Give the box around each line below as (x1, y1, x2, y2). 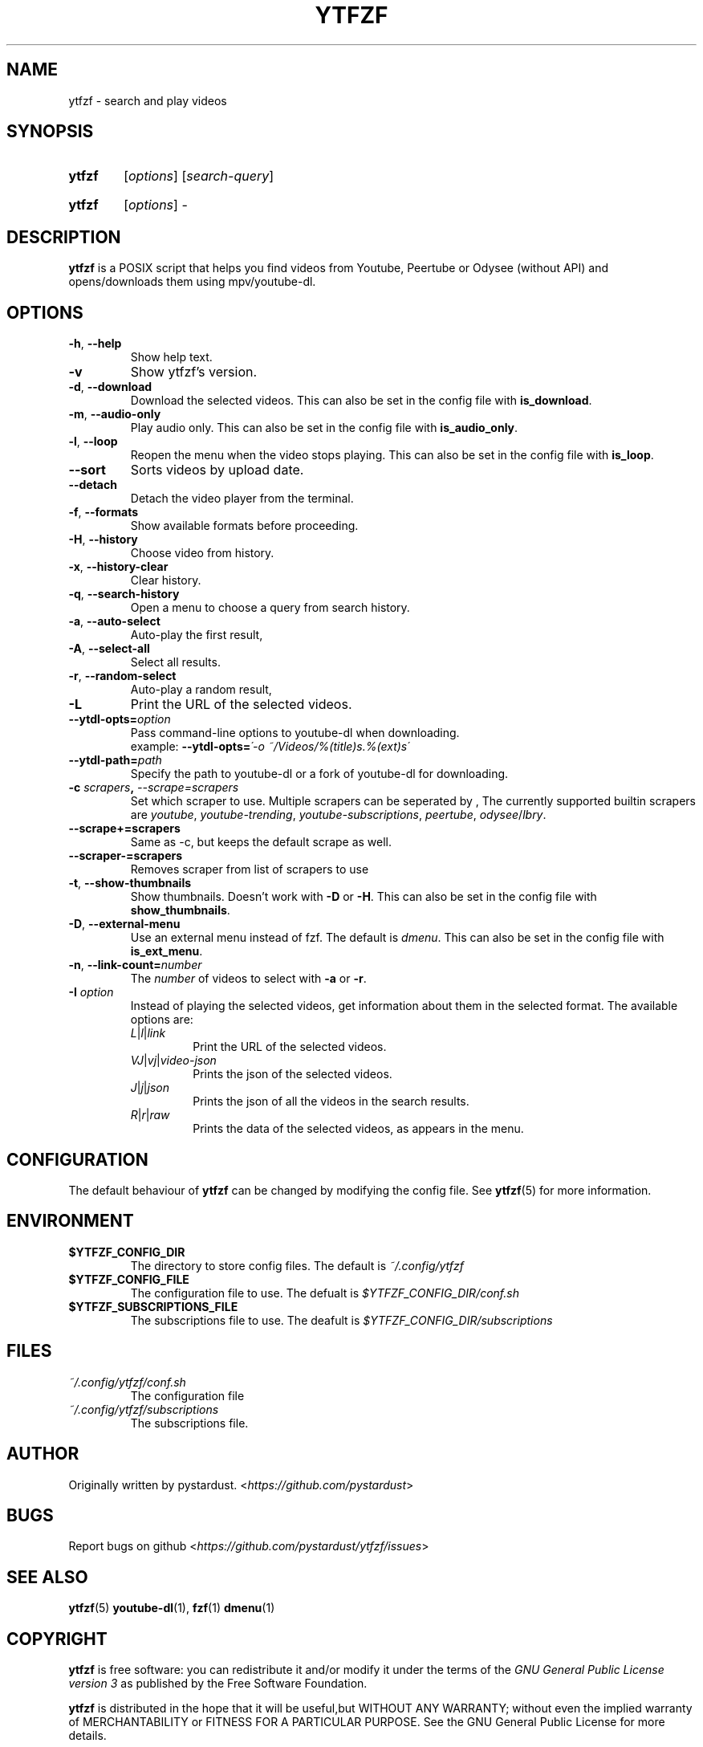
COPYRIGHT (6, 1628, 108, 1649)
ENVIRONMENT (6, 1211, 134, 1232)
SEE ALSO (6, 1566, 88, 1587)
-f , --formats (68, 505, 139, 519)
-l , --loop (68, 434, 118, 449)
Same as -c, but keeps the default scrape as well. (130, 835, 392, 849)
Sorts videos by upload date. (130, 462, 304, 478)
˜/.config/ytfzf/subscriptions (68, 1402, 219, 1416)
